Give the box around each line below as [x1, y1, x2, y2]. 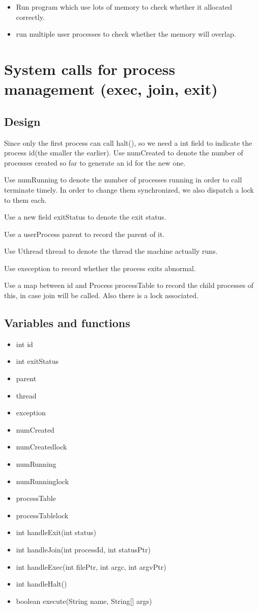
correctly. [16, 11, 45, 22]
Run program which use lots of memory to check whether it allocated [16, 2, 233, 12]
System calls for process [4, 58, 176, 79]
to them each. [4, 194, 47, 205]
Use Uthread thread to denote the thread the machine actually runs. [4, 246, 218, 256]
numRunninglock [16, 475, 69, 486]
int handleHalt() [16, 578, 67, 589]
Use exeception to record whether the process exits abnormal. [4, 262, 196, 273]
